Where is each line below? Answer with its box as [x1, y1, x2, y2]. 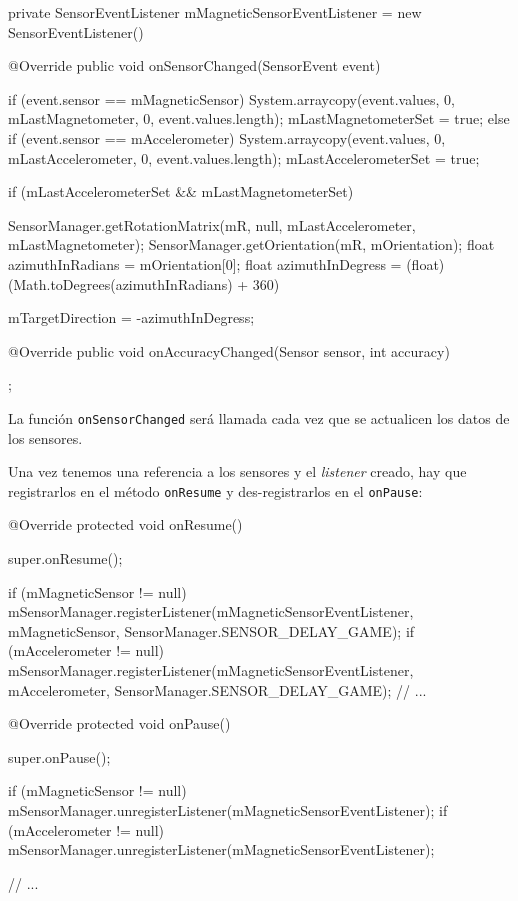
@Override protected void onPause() [8, 713, 231, 734]
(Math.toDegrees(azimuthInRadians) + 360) [8, 273, 280, 294]
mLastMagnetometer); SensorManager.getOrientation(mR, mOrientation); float [8, 234, 495, 255]
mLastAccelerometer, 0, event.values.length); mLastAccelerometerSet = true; [8, 147, 480, 168]
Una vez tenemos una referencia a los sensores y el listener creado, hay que [8, 461, 467, 482]
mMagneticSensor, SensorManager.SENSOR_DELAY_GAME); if [8, 620, 415, 641]
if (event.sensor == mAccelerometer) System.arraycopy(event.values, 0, [8, 127, 446, 148]
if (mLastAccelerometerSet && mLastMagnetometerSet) [8, 181, 354, 202]
